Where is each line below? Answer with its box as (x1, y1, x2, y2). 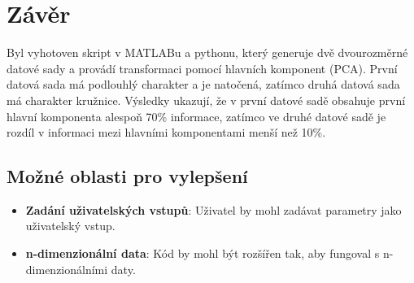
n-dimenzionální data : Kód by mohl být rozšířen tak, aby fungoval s (25, 245, 380, 262)
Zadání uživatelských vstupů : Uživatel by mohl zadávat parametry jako (25, 201, 402, 218)
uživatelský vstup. (25, 217, 115, 234)
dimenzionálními (25, 260, 108, 277)
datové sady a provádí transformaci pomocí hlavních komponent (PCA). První (7, 59, 398, 76)
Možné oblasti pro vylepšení (7, 163, 248, 189)
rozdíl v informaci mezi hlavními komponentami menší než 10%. (7, 124, 326, 141)
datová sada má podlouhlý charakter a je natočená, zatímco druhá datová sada (7, 76, 400, 93)
